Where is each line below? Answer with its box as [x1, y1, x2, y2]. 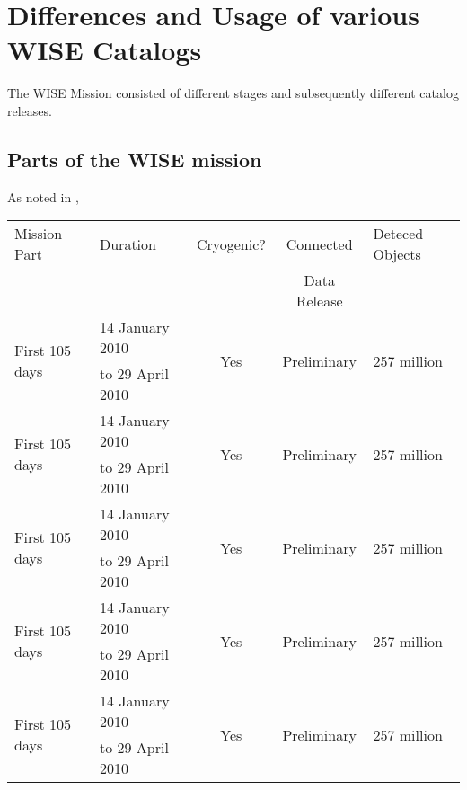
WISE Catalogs [7, 31, 202, 68]
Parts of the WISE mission [7, 145, 262, 173]
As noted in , [7, 187, 79, 206]
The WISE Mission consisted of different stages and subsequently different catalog [7, 84, 459, 102]
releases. [7, 101, 52, 120]
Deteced [373, 223, 424, 244]
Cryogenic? [196, 233, 266, 254]
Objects [373, 244, 421, 265]
